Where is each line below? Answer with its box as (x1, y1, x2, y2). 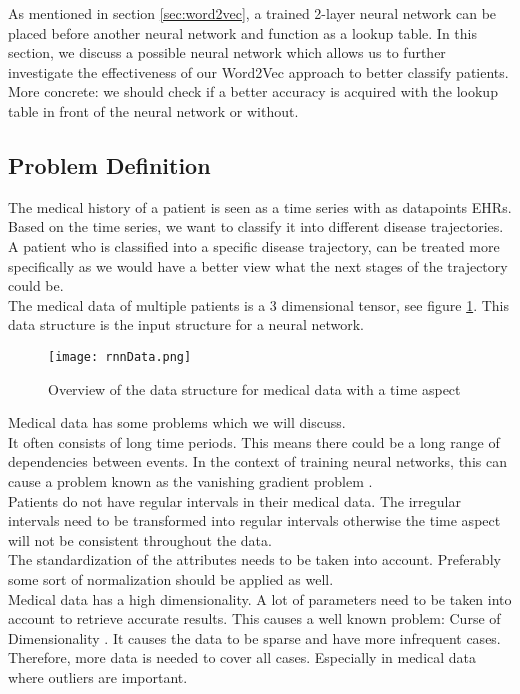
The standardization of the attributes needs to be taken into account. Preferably (8, 549, 501, 570)
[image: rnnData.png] (48, 349, 192, 364)
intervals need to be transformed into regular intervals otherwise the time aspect (8, 510, 501, 531)
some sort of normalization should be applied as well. (8, 568, 334, 589)
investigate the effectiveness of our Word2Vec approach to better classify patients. (8, 61, 509, 82)
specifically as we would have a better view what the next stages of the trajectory (8, 255, 508, 276)
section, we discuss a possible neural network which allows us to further (8, 42, 446, 63)
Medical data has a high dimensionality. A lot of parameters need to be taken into (8, 588, 512, 609)
